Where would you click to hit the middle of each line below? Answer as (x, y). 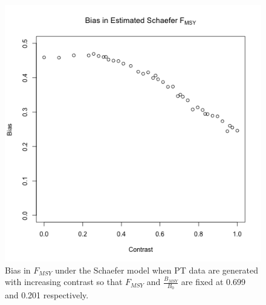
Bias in (18, 270)
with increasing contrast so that (64, 282)
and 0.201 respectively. (47, 295)
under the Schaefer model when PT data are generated (157, 270)
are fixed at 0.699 (213, 282)
